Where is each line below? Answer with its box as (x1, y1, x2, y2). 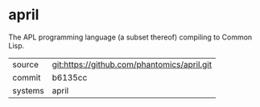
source (12, 59, 39, 70)
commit (12, 72, 41, 83)
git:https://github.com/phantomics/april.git (52, 59, 212, 70)
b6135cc (52, 72, 88, 83)
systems (12, 84, 44, 96)
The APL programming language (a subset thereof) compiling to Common (8, 32, 253, 42)
